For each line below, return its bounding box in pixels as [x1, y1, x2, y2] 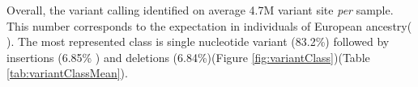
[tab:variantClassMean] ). [6, 64, 128, 81]
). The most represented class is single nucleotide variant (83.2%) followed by [6, 33, 390, 50]
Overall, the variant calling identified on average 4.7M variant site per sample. [6, 2, 394, 18]
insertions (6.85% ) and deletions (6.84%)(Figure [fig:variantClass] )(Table [6, 48, 370, 65]
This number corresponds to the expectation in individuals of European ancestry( [6, 17, 412, 34]
